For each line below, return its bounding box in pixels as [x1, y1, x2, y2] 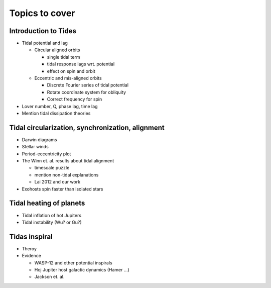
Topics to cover [9, 8, 75, 19]
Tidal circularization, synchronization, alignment [9, 123, 165, 132]
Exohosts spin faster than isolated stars [22, 186, 103, 192]
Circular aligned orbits [34, 47, 80, 53]
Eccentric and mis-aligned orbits [34, 75, 102, 81]
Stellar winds [22, 144, 49, 150]
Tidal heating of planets [9, 199, 85, 208]
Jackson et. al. [34, 274, 65, 280]
